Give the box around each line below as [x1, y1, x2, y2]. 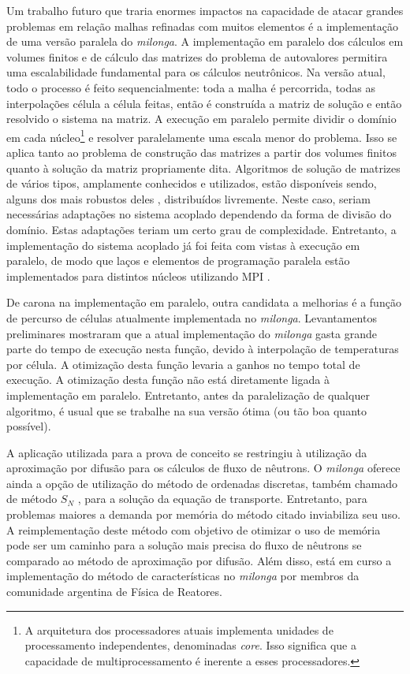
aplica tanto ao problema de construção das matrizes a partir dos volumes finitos [6, 144, 397, 160]
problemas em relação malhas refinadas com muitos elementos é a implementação [6, 17, 399, 34]
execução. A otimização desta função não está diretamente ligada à [6, 371, 330, 388]
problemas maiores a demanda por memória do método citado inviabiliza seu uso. [6, 506, 401, 523]
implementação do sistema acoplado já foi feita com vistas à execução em [6, 236, 360, 253]
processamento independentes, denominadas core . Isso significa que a [24, 637, 356, 654]
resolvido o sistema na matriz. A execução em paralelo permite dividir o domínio [6, 110, 397, 127]
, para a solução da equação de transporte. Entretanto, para [77, 490, 367, 507]
